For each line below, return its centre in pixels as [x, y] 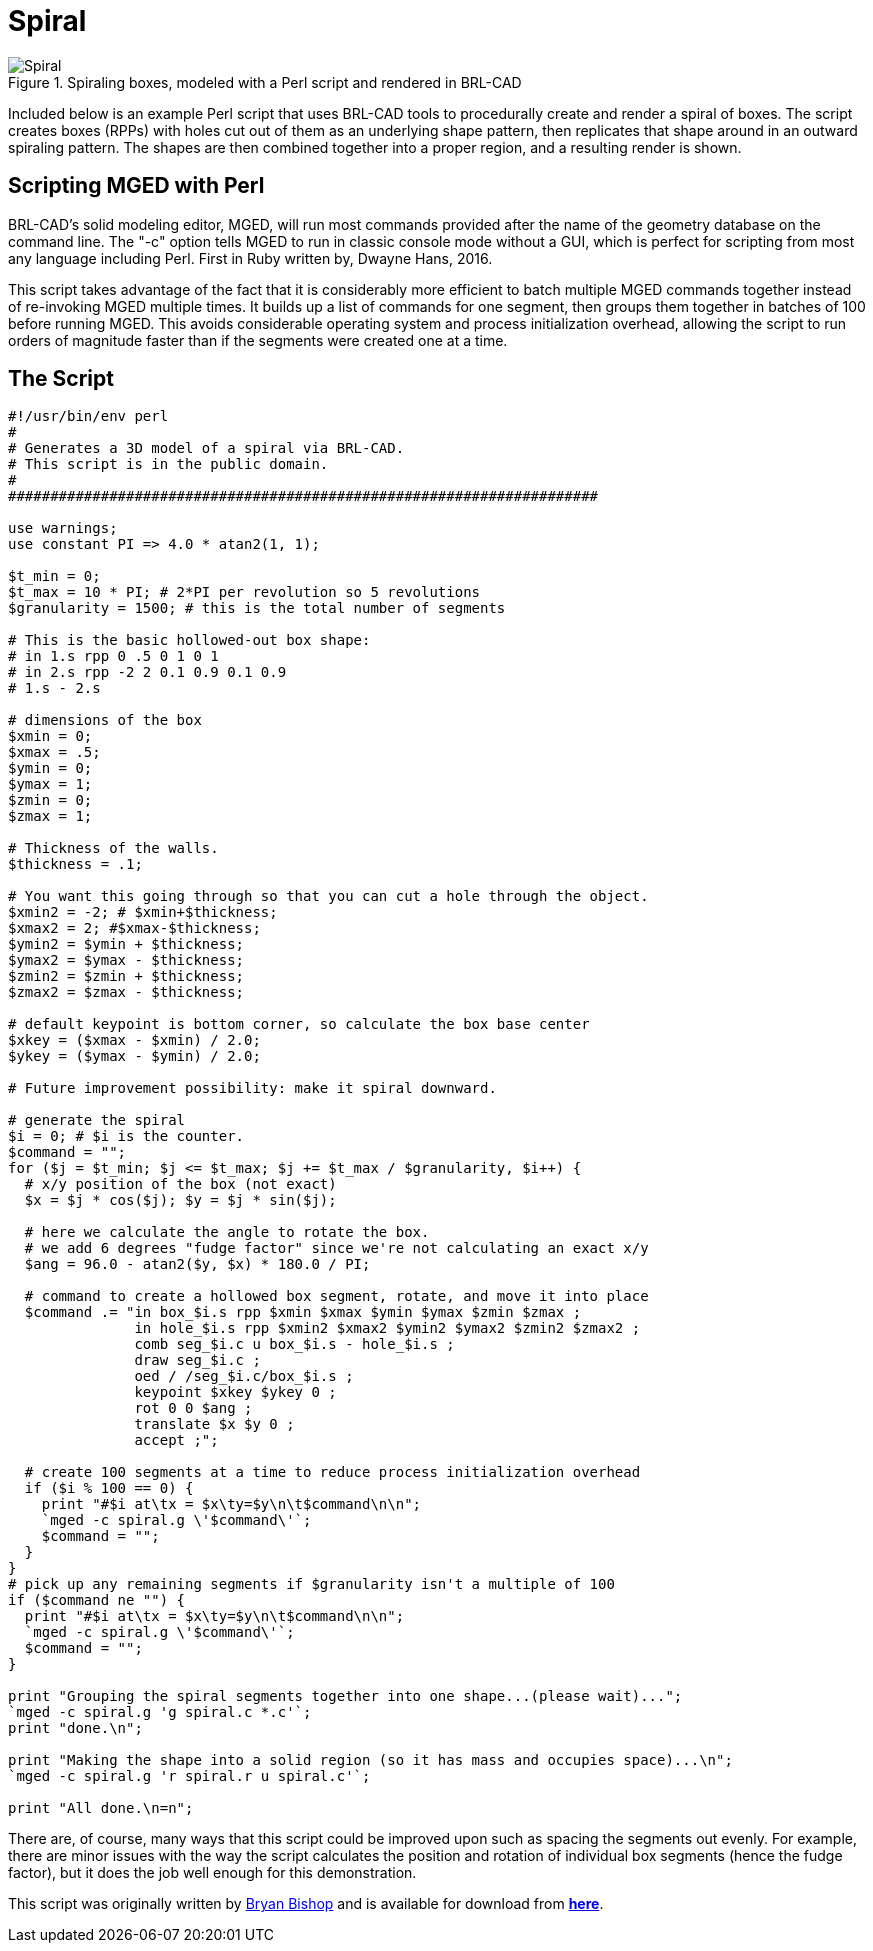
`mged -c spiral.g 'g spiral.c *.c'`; [160, 1712]
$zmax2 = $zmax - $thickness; [126, 992]
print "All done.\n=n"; [101, 1808]
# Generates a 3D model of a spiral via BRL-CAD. [206, 448]
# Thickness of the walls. [113, 848]
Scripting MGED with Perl [136, 186]
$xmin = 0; [50, 736]
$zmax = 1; [50, 816]
